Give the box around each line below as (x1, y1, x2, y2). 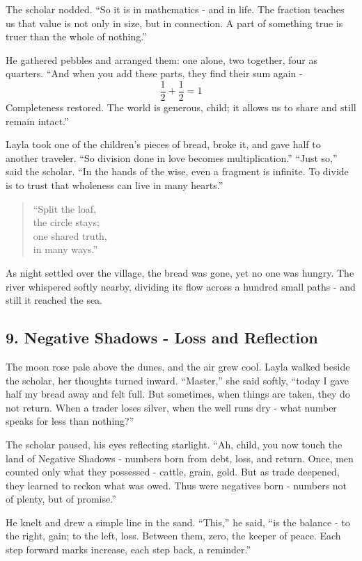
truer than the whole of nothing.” (6, 29, 147, 44)
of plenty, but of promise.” (6, 491, 116, 506)
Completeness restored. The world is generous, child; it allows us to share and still (6, 100, 356, 115)
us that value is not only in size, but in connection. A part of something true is (6, 15, 343, 30)
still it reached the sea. (6, 293, 103, 307)
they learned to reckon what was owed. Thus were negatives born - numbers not (6, 478, 347, 492)
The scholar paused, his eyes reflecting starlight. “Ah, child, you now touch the (6, 437, 343, 451)
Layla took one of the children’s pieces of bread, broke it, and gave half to (6, 137, 321, 152)
